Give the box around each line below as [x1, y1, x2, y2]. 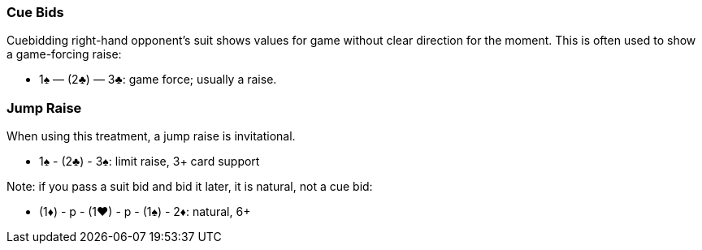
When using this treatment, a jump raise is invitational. [6, 129, 296, 144]
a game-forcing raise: [6, 47, 122, 62]
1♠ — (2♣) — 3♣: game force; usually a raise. [39, 72, 277, 87]
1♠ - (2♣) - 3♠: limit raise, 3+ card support [39, 154, 260, 169]
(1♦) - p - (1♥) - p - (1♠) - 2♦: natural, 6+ [39, 205, 251, 219]
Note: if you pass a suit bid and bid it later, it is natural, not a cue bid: [6, 179, 373, 194]
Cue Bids [6, 4, 64, 20]
